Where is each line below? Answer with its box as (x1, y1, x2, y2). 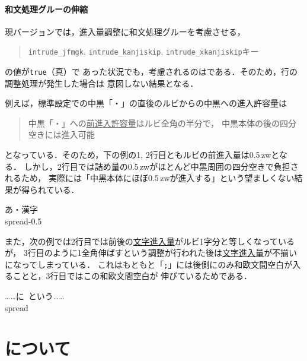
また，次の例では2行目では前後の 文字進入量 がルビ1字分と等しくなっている (5, 235, 295, 247)
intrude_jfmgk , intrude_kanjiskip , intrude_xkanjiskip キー (28, 45, 259, 58)
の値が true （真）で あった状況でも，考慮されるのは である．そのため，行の (5, 65, 298, 78)
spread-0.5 (5, 215, 42, 227)
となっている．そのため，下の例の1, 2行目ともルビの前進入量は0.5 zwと (5, 148, 279, 161)
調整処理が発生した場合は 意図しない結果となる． (5, 77, 199, 89)
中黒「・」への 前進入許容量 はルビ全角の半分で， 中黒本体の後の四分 (28, 116, 296, 129)
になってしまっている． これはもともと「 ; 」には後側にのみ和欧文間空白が (5, 258, 293, 270)
